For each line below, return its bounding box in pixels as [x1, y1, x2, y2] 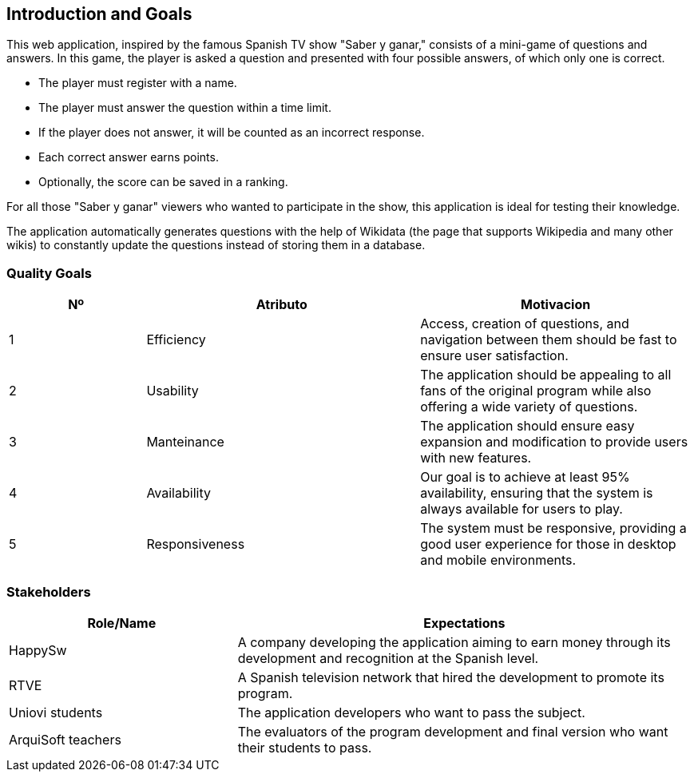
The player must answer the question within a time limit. [38, 101, 331, 115]
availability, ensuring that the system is [420, 485, 653, 502]
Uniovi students [9, 704, 103, 720]
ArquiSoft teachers [9, 731, 121, 748]
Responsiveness [146, 536, 245, 553]
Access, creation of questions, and [420, 316, 629, 332]
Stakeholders [6, 583, 91, 600]
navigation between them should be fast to [420, 331, 677, 348]
